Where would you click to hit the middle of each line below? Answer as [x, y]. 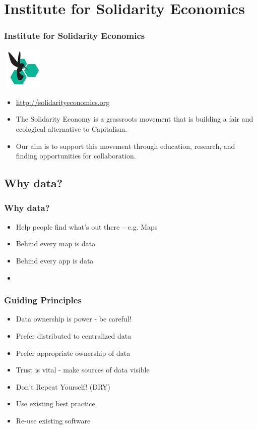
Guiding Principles [43, 300]
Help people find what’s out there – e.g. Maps [87, 226]
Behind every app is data [55, 260]
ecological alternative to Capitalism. [72, 128]
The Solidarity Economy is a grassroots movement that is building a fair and [135, 119]
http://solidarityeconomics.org [63, 102]
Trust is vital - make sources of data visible [83, 370]
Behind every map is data [56, 244]
